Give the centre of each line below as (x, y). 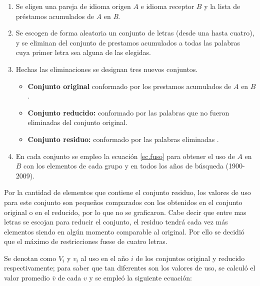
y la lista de (222, 6)
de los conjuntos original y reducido (190, 258)
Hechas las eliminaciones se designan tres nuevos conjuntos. (107, 69)
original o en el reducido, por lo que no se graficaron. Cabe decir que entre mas (125, 212)
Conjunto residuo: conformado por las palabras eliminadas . (123, 139)
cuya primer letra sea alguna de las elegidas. (83, 52)
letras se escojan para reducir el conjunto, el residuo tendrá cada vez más (116, 222)
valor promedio (27, 278)
